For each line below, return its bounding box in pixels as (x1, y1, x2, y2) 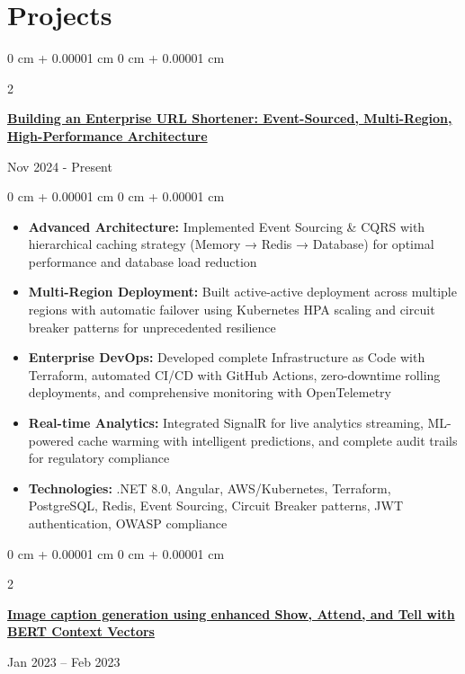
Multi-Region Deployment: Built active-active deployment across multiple (28, 282, 457, 301)
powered (28, 430, 75, 449)
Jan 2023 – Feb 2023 (7, 652, 121, 670)
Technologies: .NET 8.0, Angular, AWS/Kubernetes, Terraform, (28, 478, 391, 497)
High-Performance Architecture (7, 126, 208, 145)
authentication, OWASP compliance (28, 514, 228, 532)
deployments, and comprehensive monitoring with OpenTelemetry (28, 383, 391, 402)
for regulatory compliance (28, 448, 170, 467)
